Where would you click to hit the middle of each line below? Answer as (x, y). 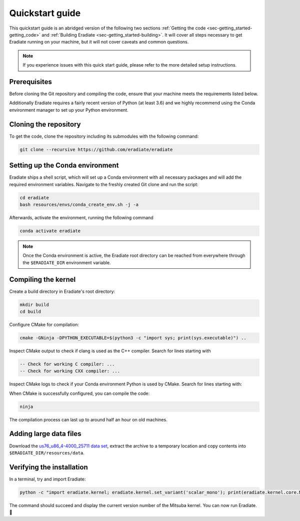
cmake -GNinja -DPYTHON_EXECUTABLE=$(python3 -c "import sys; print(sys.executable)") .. (133, 338)
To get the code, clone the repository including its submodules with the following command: (104, 136)
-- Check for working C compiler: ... (67, 364)
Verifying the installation (48, 467)
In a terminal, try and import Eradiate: (47, 479)
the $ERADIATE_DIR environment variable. (67, 262)
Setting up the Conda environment (64, 165)
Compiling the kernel (42, 280)
